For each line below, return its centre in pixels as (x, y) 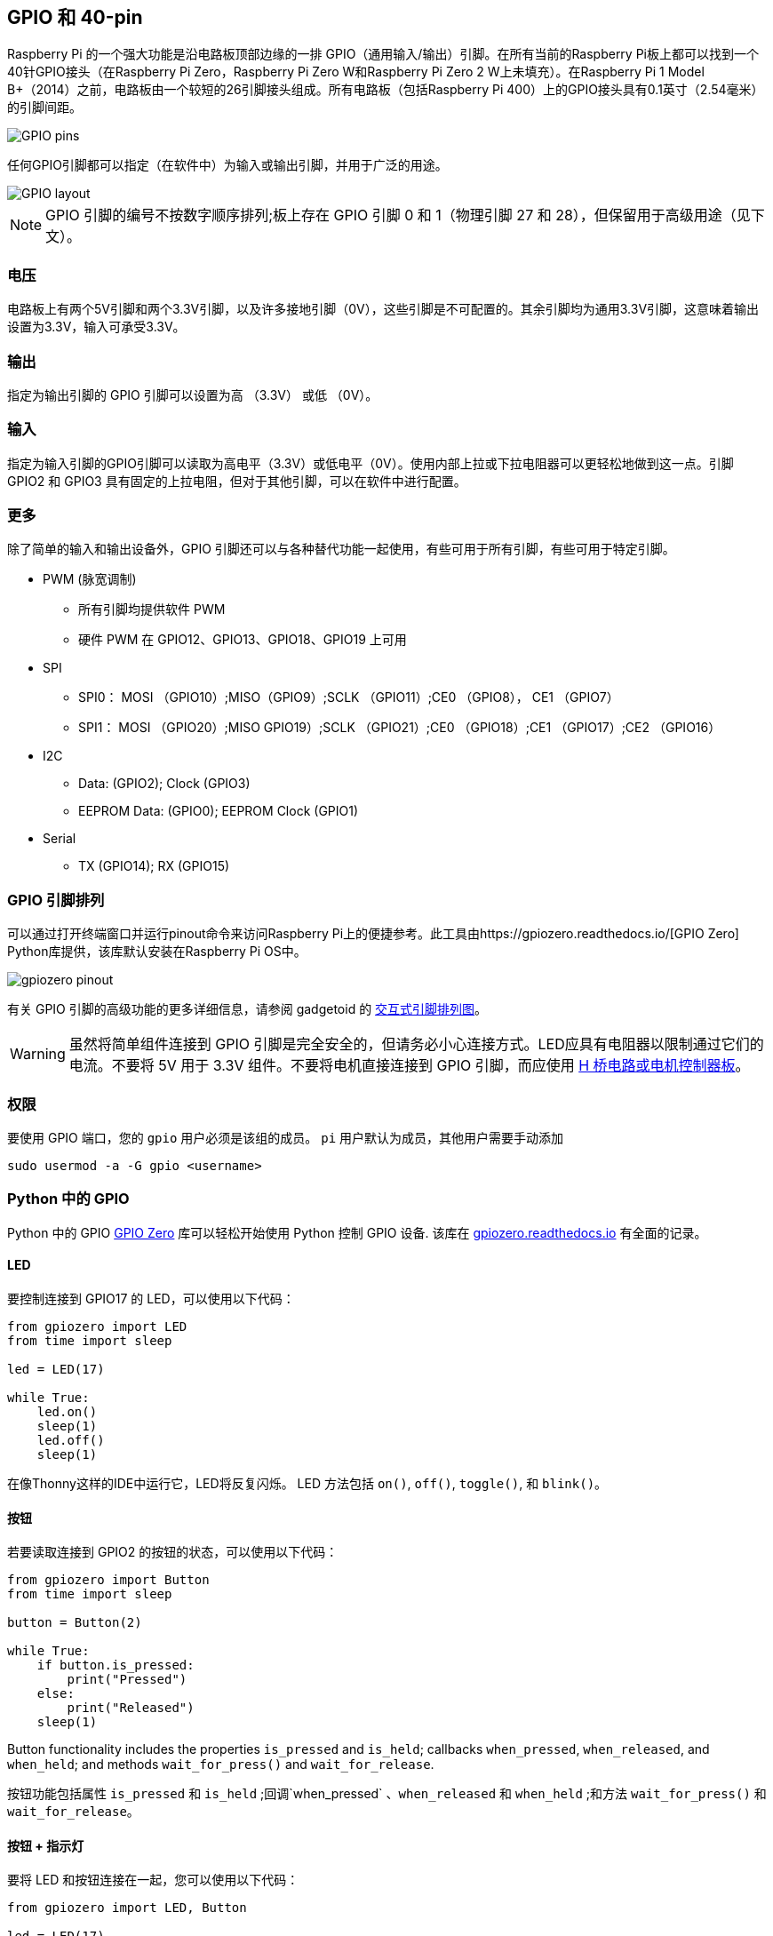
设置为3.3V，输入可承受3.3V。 (96, 327)
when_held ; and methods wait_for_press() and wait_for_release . (221, 1765)
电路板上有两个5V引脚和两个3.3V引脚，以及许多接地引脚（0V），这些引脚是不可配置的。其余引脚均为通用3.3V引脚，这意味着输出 (383, 309)
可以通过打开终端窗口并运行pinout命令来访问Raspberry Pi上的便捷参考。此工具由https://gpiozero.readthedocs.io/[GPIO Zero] (373, 934)
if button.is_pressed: (116, 1665)
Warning (38, 1054)
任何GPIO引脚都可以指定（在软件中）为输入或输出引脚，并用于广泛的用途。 (227, 165)
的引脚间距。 (44, 108)
